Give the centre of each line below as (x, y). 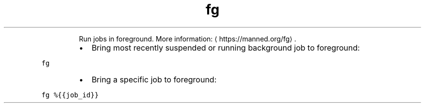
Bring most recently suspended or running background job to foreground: (226, 47)
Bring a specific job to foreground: (154, 79)
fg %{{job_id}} (70, 95)
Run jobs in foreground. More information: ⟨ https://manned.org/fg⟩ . (188, 39)
